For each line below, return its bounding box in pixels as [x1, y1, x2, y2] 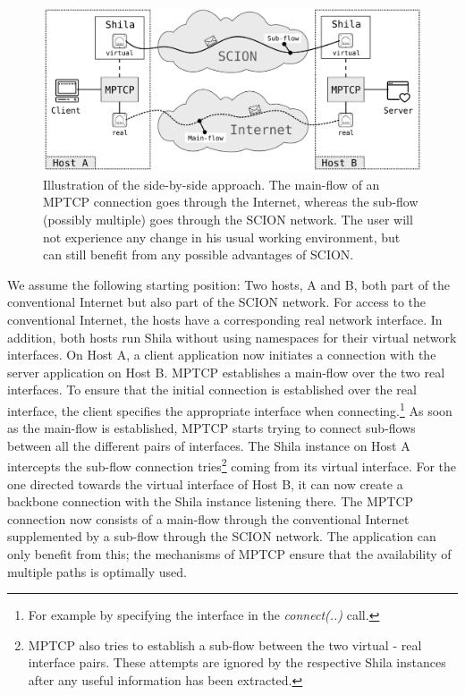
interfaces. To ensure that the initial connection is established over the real [7, 380, 417, 399]
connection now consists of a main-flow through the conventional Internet [7, 509, 410, 528]
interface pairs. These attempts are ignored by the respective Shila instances [28, 653, 446, 672]
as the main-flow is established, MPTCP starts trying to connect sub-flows [7, 419, 416, 437]
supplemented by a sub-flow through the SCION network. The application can [7, 527, 436, 546]
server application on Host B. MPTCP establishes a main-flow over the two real [7, 362, 445, 381]
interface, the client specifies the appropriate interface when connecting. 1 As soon [7, 398, 452, 420]
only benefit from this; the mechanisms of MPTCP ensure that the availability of [7, 545, 452, 564]
